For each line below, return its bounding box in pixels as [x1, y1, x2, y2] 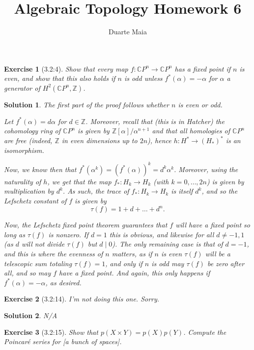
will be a [205, 248, 230, 258]
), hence [147, 135, 171, 146]
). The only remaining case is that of [112, 239, 223, 249]
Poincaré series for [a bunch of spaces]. [4, 336, 122, 347]
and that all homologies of [152, 125, 230, 136]
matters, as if [112, 248, 152, 258]
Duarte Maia [108, 26, 147, 37]
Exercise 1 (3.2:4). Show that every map [4, 63, 128, 74]
